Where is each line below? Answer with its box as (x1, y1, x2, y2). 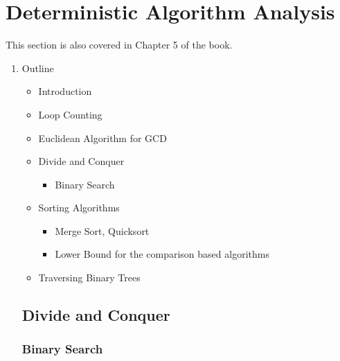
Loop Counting (38, 107, 102, 121)
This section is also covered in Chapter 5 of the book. (6, 37, 233, 52)
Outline (21, 60, 54, 75)
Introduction (38, 84, 92, 98)
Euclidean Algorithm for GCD (38, 130, 167, 145)
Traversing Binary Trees (38, 270, 141, 285)
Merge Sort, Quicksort (55, 223, 150, 238)
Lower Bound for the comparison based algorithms (55, 247, 269, 261)
